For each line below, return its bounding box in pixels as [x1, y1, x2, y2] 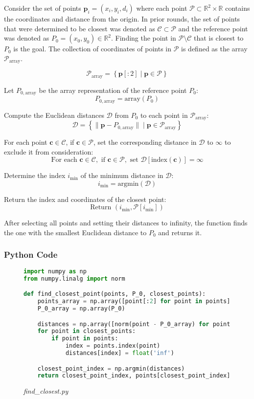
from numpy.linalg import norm [23, 275, 125, 282]
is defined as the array [181, 44, 248, 54]
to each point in [140, 110, 188, 120]
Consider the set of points [4, 3, 81, 13]
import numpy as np [23, 267, 87, 275]
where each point [136, 3, 187, 13]
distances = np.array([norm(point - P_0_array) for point [37, 320, 231, 328]
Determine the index [4, 170, 66, 180]
